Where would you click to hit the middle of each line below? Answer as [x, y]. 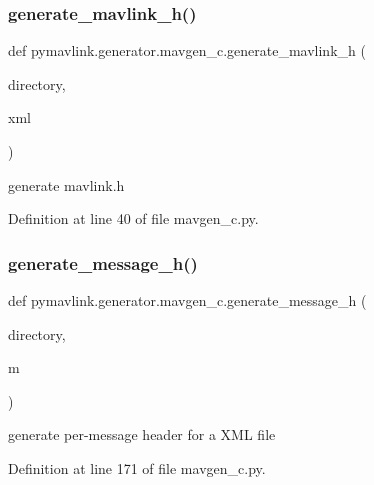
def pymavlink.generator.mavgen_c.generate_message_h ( [187, 300]
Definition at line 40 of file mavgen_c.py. [133, 218]
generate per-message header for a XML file [142, 434]
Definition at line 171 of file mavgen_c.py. [137, 467]
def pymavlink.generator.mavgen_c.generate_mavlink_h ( [187, 50]
